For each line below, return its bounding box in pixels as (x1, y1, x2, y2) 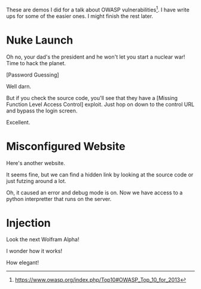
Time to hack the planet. (6, 59, 66, 66)
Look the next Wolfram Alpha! (6, 236, 80, 243)
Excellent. (6, 118, 31, 126)
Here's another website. (6, 159, 66, 166)
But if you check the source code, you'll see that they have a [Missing (6, 94, 178, 101)
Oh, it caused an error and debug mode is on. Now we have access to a (6, 188, 183, 196)
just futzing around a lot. (6, 177, 67, 184)
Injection (6, 216, 51, 230)
